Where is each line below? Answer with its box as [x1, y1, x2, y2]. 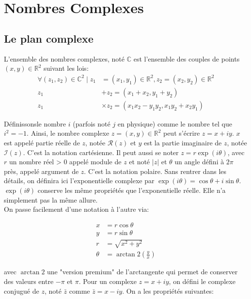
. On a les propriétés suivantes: [122, 285, 214, 296]
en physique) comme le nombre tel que [117, 118, 232, 128]
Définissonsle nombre [4, 118, 66, 128]
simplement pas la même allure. [4, 194, 98, 205]
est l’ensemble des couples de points [133, 53, 240, 63]
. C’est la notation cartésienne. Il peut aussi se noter [23, 147, 179, 157]
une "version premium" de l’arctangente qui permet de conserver [47, 267, 238, 277]
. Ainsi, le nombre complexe [27, 128, 110, 138]
